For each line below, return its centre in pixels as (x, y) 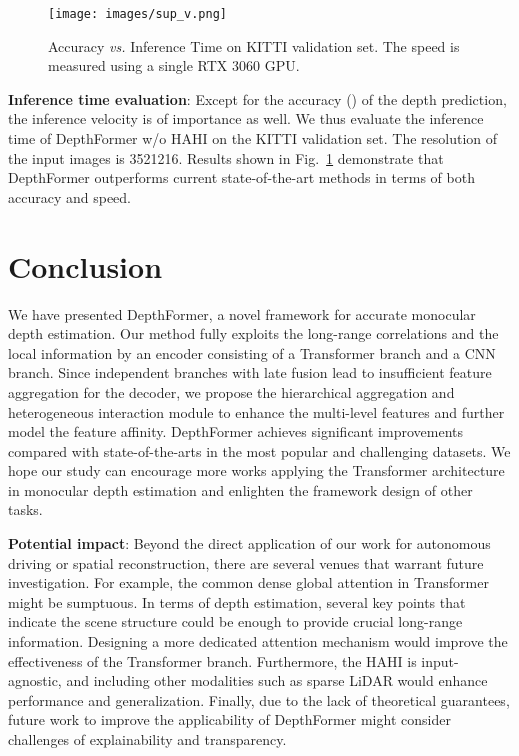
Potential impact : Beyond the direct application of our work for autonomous (249, 543)
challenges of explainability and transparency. (147, 739)
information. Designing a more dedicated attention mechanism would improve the (258, 641)
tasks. (25, 509)
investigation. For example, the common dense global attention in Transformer (248, 582)
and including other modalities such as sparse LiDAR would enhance (277, 680)
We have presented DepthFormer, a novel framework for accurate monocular (242, 313)
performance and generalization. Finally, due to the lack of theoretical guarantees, (259, 699)
